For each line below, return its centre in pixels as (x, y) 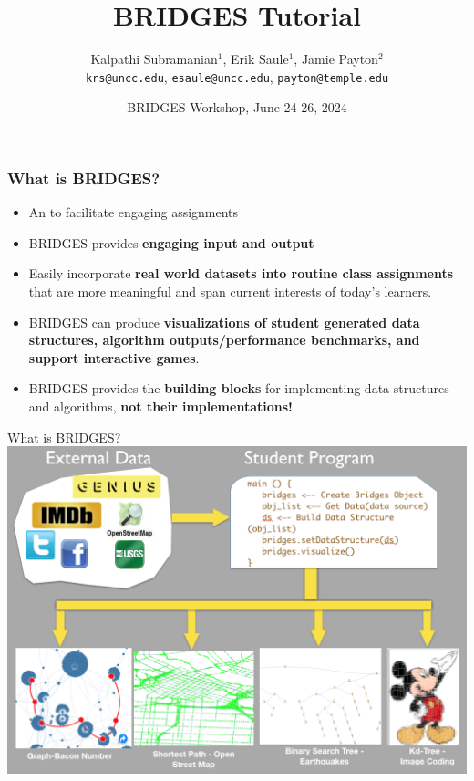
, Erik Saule (256, 59)
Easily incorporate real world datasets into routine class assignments (241, 273)
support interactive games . (114, 357)
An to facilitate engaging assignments (134, 212)
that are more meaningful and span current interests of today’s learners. (230, 292)
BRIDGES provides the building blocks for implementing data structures (239, 388)
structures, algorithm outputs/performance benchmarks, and (224, 340)
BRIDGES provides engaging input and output (171, 242)
